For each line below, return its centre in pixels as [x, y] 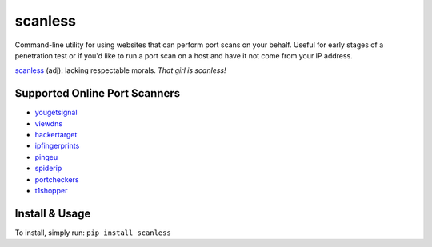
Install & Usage [53, 213]
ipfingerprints [57, 146]
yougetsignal [56, 113]
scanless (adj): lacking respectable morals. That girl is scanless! [120, 70]
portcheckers [57, 179]
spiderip [48, 169]
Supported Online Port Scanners [97, 93]
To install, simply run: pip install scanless [93, 233]
